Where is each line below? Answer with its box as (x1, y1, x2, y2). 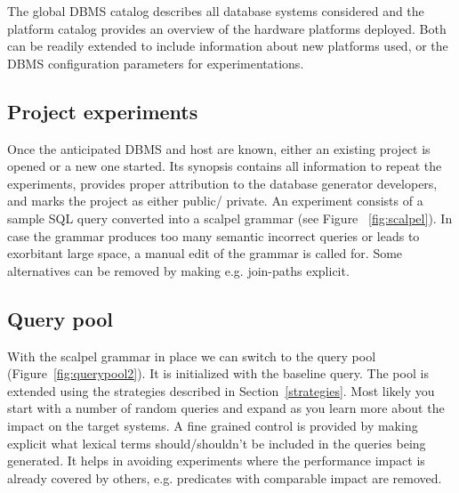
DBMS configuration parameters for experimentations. (7, 53, 304, 72)
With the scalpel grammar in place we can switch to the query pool (7, 346, 376, 365)
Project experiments (7, 97, 198, 125)
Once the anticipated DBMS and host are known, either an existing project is (7, 139, 431, 158)
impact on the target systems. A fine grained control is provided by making (7, 416, 418, 434)
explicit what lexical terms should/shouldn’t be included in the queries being (7, 433, 426, 452)
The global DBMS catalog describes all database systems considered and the (7, 2, 424, 20)
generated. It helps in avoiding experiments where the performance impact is (7, 451, 425, 470)
